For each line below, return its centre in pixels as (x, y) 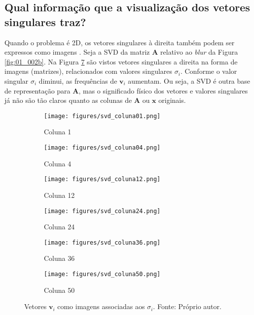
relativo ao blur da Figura (199, 52)
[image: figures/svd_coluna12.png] (102, 179)
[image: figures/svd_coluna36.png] (102, 242)
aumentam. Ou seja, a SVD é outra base (189, 80)
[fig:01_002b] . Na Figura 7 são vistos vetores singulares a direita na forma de (121, 61)
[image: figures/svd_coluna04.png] (102, 148)
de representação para (37, 90)
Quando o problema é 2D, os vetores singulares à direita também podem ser (120, 42)
